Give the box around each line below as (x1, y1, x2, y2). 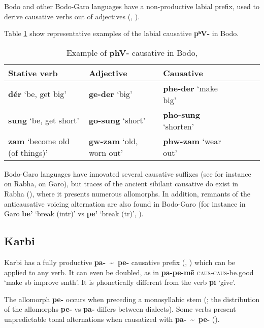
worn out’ (88, 146, 123, 158)
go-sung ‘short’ (88, 114, 146, 126)
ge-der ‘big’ (88, 88, 133, 100)
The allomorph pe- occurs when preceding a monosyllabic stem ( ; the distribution (4, 293, 260, 304)
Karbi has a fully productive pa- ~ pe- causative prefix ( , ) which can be (4, 256, 236, 267)
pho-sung (163, 108, 201, 120)
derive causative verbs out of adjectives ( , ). (4, 11, 140, 21)
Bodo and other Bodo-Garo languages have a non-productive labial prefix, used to (4, 1, 259, 11)
